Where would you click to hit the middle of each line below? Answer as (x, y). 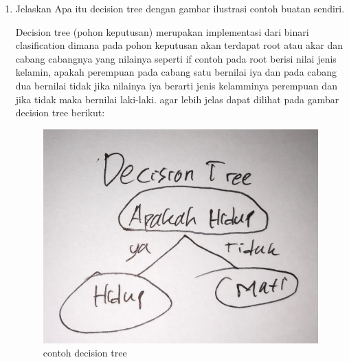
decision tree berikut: (60, 113)
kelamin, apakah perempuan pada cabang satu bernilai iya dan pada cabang (176, 72)
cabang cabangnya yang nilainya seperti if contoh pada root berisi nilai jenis (176, 58)
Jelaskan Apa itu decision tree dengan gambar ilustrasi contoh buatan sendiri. (180, 8)
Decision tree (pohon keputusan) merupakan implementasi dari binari (162, 31)
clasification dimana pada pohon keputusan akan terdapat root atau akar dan (179, 45)
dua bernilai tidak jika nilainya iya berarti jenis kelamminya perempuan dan (176, 85)
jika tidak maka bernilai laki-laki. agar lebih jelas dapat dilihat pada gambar (177, 99)
